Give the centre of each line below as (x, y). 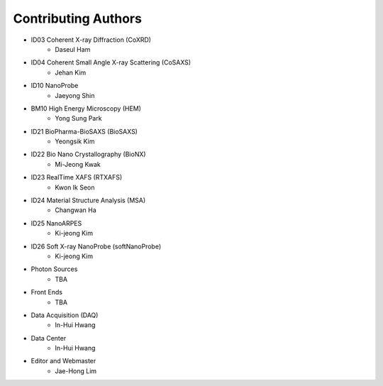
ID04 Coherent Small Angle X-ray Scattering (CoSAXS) (111, 62)
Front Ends (47, 292)
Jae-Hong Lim (76, 371)
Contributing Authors (77, 18)
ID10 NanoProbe (55, 86)
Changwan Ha (76, 210)
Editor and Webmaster (63, 361)
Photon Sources (54, 269)
